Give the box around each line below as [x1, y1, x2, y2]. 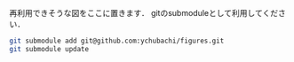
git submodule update [9, 44, 90, 53]
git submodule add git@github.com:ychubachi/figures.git [9, 36, 225, 45]
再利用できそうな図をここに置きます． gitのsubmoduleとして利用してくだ [9, 8, 278, 18]
